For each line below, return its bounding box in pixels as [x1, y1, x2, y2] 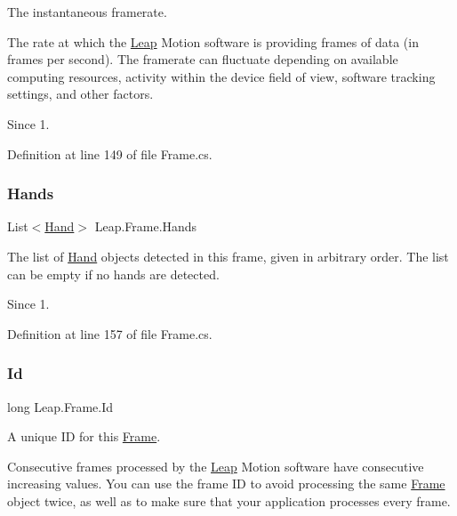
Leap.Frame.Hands [94, 217, 197, 236]
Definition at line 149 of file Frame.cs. [7, 144, 212, 163]
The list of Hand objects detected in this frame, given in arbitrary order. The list [7, 246, 449, 265]
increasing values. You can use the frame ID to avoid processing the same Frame [7, 474, 445, 493]
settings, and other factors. [7, 85, 154, 103]
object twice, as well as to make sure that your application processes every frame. [7, 491, 451, 510]
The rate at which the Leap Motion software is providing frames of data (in [7, 32, 419, 51]
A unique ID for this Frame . [7, 427, 161, 446]
